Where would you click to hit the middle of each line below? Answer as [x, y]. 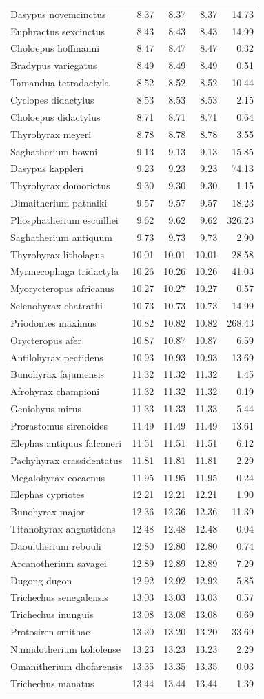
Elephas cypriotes [48, 494]
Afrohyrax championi [55, 391]
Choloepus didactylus [55, 116]
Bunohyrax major [48, 511]
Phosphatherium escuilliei [64, 219]
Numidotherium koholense [65, 648]
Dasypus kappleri [47, 168]
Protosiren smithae [50, 632]
